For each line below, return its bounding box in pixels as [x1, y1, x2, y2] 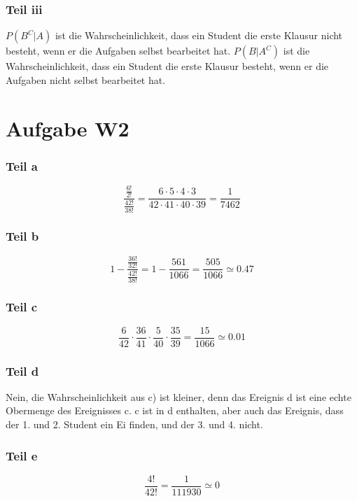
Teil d [6, 362, 39, 379]
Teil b [6, 227, 39, 245]
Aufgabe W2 [6, 113, 129, 142]
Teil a [6, 157, 38, 174]
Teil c [6, 298, 38, 316]
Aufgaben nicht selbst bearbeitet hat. [6, 72, 166, 87]
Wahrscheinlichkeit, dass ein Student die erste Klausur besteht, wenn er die [6, 59, 329, 73]
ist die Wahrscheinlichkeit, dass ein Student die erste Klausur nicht [55, 28, 343, 43]
